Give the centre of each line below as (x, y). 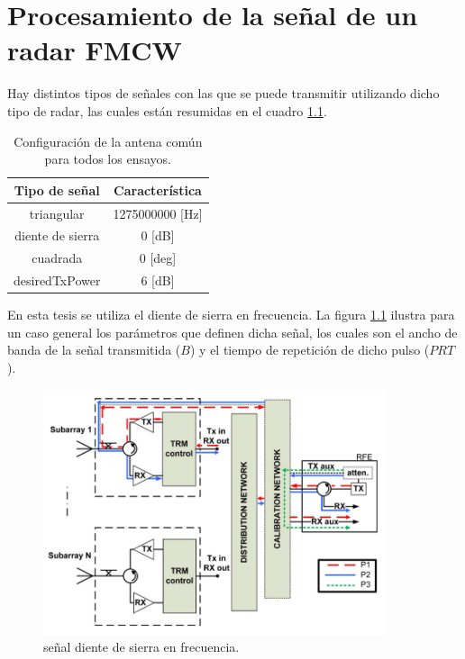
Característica (158, 190)
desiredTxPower (57, 280)
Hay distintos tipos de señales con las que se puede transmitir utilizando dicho (223, 93)
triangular (57, 213)
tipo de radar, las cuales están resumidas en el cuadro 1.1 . (167, 110)
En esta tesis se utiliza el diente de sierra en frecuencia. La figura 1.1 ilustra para (231, 315)
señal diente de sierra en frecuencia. (141, 647)
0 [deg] (158, 258)
